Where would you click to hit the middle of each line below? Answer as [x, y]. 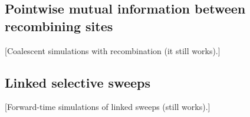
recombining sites [59, 26]
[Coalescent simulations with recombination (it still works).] [113, 50]
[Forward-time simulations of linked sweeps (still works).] [108, 107]
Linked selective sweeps [78, 82]
